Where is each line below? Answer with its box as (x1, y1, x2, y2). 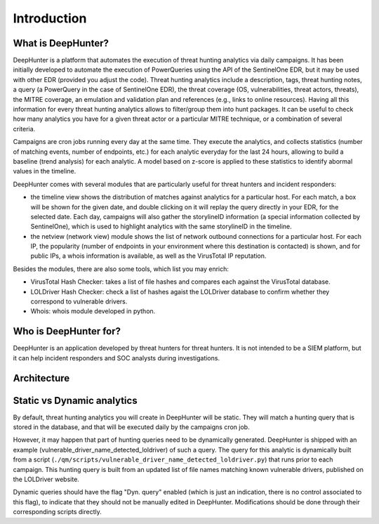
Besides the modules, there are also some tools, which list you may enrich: (13, 264, 230, 273)
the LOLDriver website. (13, 475, 80, 483)
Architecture (13, 372, 70, 384)
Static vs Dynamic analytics (13, 394, 138, 407)
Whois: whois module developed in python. (30, 307, 156, 315)
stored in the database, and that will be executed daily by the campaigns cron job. (13, 423, 250, 431)
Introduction (13, 11, 87, 26)
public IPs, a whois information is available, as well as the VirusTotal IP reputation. (30, 251, 267, 260)
